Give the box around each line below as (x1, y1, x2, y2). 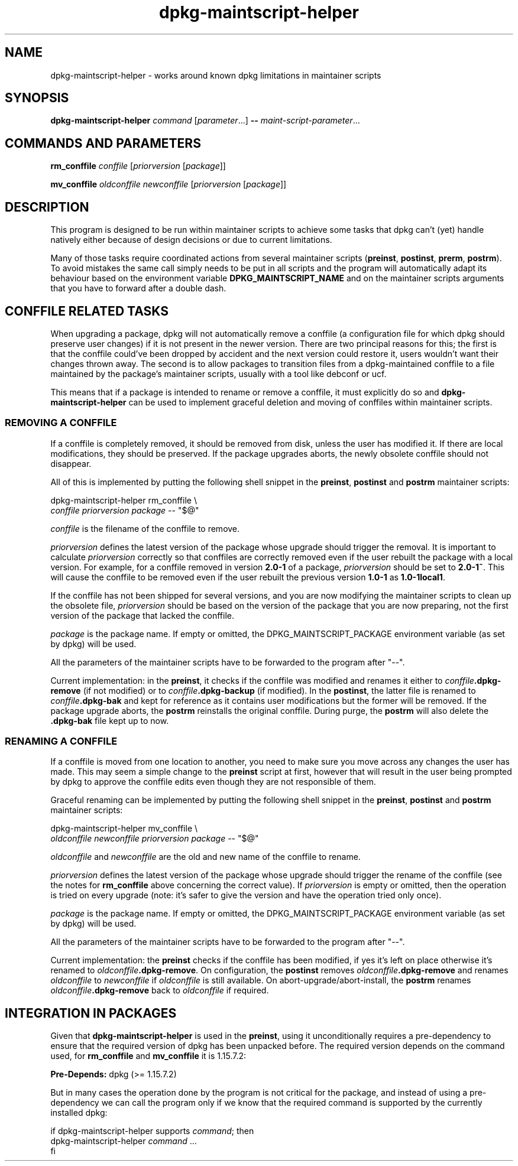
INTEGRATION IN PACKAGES (5, 1005, 177, 1021)
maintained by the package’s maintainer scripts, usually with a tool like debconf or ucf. (50, 368, 387, 379)
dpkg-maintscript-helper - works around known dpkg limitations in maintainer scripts (50, 70, 381, 80)
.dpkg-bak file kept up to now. (50, 715, 169, 726)
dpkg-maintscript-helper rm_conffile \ (50, 495, 197, 505)
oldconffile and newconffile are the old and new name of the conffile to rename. (50, 852, 361, 862)
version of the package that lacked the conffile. (50, 610, 235, 621)
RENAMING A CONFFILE (5, 735, 118, 748)
